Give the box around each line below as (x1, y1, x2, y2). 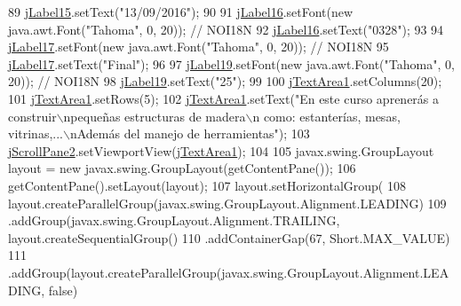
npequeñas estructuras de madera (63, 106, 246, 125)
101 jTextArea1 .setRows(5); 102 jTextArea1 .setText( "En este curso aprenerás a (8, 89, 440, 107)
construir (8, 106, 57, 125)
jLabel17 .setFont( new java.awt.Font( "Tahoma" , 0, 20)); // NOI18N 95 (8, 37, 389, 56)
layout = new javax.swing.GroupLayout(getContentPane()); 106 (8, 159, 356, 177)
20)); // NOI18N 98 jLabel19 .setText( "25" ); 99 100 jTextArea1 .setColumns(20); (8, 72, 442, 90)
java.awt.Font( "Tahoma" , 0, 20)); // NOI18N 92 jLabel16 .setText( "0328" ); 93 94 (8, 20, 444, 38)
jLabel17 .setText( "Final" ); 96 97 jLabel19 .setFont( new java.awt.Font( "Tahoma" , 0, (8, 54, 455, 73)
